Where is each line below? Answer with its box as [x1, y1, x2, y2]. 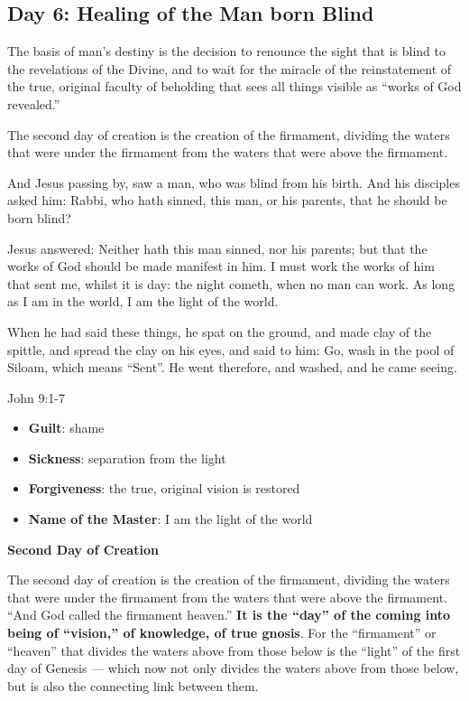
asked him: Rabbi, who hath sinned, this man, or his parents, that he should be [7, 191, 447, 210]
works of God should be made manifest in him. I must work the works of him [7, 257, 435, 276]
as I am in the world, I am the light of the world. [7, 292, 279, 311]
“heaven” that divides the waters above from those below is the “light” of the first [7, 640, 461, 659]
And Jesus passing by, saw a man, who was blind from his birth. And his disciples [7, 173, 460, 192]
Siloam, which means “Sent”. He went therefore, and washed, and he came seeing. [7, 358, 457, 377]
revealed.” [7, 94, 60, 113]
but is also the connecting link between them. [7, 676, 259, 695]
